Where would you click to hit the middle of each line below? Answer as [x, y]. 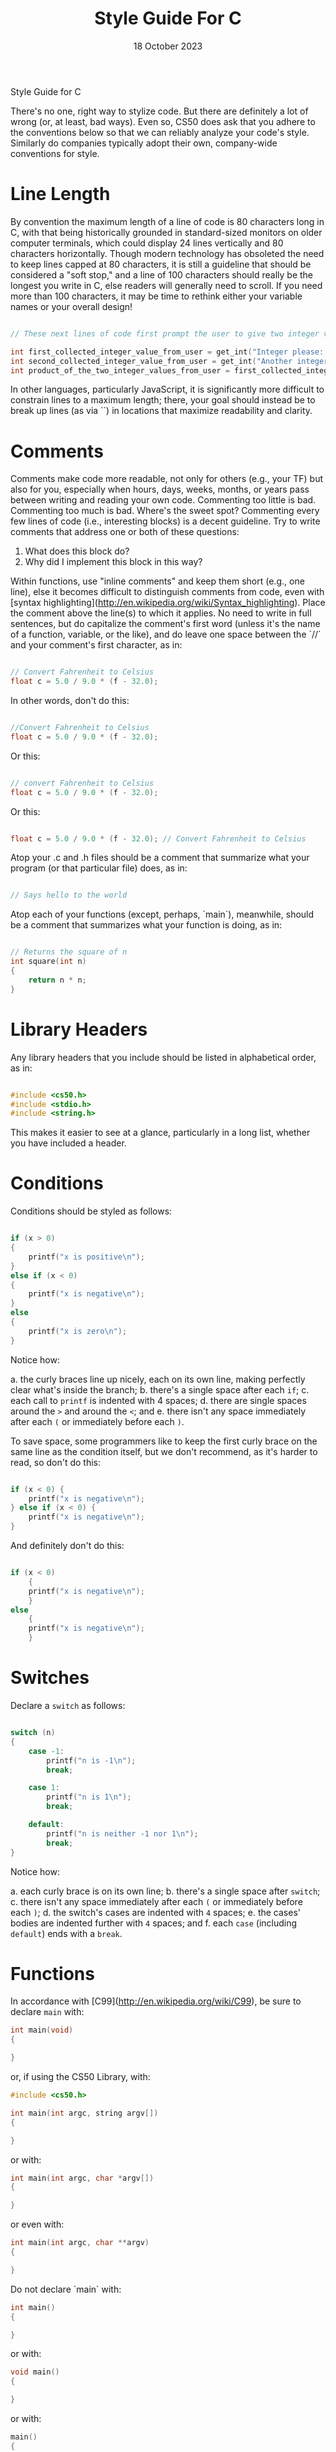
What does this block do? [77, 551]
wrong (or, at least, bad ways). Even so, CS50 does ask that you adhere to [163, 121]
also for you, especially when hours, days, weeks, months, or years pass [160, 489]
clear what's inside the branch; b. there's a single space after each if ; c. [160, 1389]
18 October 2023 [168, 46]
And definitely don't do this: [67, 1546]
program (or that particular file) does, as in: [99, 868]
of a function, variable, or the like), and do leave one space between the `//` [166, 634]
